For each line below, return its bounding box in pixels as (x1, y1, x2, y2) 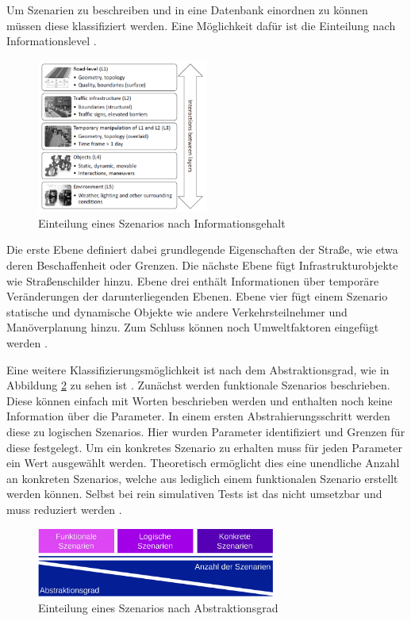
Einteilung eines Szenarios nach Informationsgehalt (38, 214, 286, 231)
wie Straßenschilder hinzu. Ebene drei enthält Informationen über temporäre (6, 272, 379, 289)
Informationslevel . (6, 33, 97, 49)
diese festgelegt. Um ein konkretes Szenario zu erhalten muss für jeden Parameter (6, 439, 402, 455)
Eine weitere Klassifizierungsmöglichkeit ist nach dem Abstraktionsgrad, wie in (6, 361, 390, 378)
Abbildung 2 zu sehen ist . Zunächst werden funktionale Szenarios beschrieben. (6, 377, 390, 393)
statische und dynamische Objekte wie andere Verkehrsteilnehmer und (6, 303, 348, 320)
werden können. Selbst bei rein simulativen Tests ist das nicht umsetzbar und (6, 485, 382, 502)
